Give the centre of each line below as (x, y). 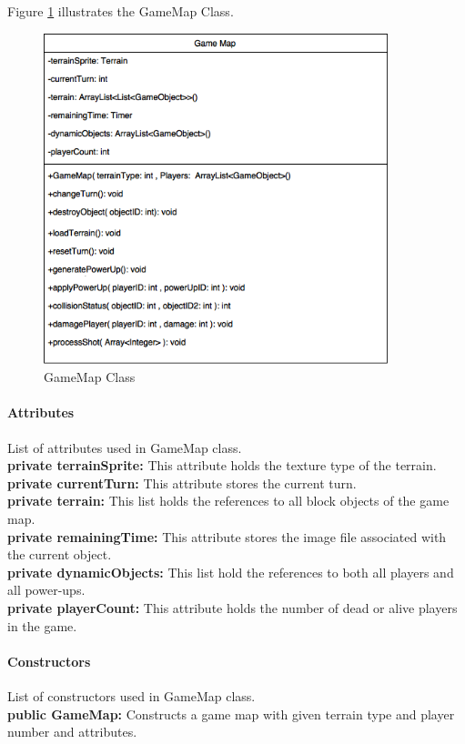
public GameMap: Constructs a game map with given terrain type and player (231, 714)
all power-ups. (46, 590)
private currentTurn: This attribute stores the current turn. (182, 483)
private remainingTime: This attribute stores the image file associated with (227, 536)
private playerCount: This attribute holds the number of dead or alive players (232, 608)
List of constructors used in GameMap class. (131, 695)
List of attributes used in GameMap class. (125, 447)
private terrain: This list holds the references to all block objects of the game (228, 501)
